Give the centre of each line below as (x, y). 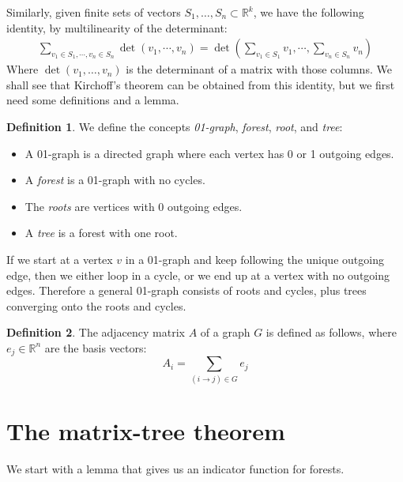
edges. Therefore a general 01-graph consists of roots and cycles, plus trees (186, 290)
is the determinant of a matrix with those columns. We (259, 69)
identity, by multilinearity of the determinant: (117, 27)
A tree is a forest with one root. (101, 233)
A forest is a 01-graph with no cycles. (115, 180)
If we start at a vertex (60, 259)
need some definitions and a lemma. (93, 100)
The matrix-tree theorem (146, 430)
